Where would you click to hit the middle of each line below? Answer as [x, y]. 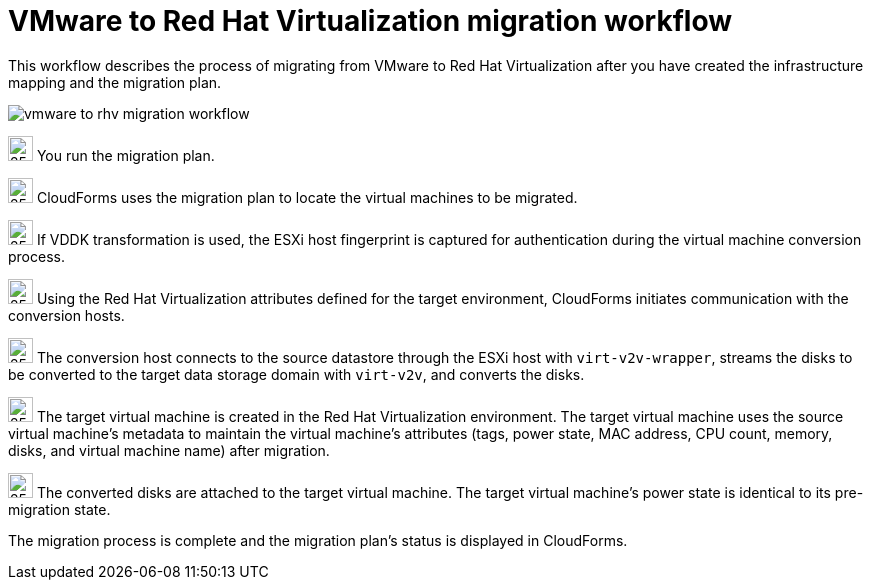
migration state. [59, 509]
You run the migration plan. [125, 155]
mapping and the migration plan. [115, 82]
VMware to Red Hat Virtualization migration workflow [370, 21]
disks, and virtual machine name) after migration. [169, 450]
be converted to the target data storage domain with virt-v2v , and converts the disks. [296, 374]
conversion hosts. [66, 315]
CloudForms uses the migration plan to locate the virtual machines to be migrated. [307, 197]
